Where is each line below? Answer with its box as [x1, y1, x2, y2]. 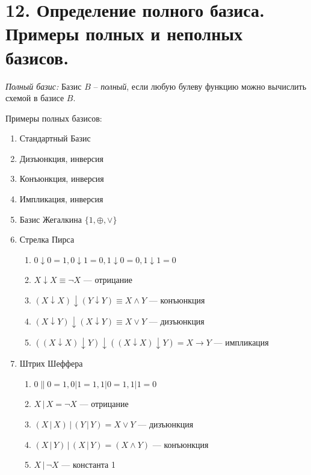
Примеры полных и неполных [5, 21, 243, 46]
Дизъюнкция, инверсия [19, 152, 103, 164]
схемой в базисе [5, 92, 64, 104]
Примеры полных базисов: [5, 111, 102, 124]
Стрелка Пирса [19, 233, 75, 246]
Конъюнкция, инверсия [19, 172, 104, 185]
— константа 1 [61, 458, 115, 471]
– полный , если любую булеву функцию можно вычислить [93, 79, 307, 92]
